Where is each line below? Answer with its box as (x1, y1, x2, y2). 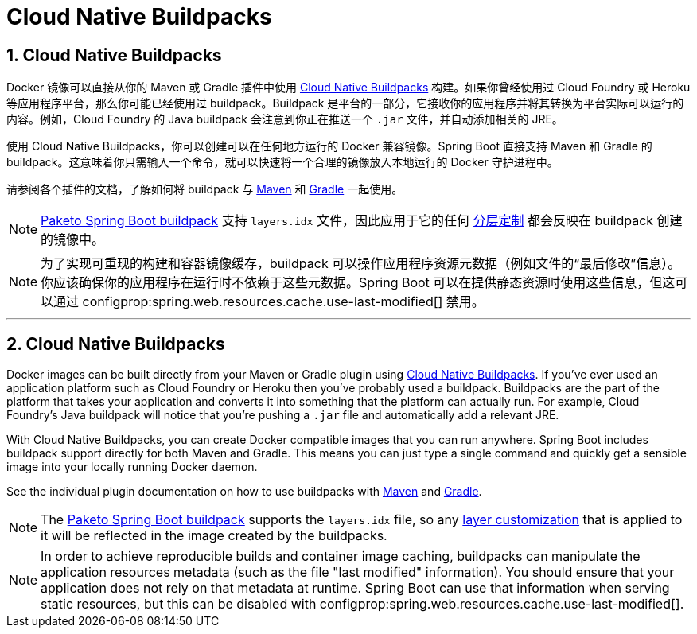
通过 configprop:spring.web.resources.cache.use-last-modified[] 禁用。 (53, 294, 485, 310)
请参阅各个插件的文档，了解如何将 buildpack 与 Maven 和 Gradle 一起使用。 (6, 182, 403, 196)
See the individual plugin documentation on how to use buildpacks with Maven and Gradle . (6, 484, 482, 499)
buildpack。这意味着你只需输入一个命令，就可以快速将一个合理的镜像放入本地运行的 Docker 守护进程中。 (6, 155, 559, 169)
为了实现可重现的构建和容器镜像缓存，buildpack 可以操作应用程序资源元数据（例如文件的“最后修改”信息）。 (41, 255, 681, 272)
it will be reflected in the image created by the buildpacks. (41, 527, 387, 544)
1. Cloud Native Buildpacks (6, 45, 222, 65)
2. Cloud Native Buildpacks (6, 333, 225, 354)
